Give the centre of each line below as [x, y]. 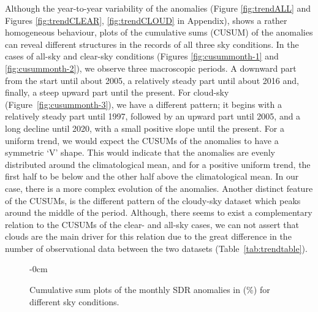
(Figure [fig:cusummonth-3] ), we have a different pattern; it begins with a [143, 104]
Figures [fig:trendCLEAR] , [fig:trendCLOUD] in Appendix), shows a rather [146, 20]
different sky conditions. [74, 301]
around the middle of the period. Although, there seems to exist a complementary [159, 212]
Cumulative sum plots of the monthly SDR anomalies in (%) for [150, 290]
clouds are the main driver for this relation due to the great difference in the [148, 236]
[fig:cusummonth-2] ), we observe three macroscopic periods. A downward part [151, 68]
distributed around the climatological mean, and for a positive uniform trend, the [158, 164]
